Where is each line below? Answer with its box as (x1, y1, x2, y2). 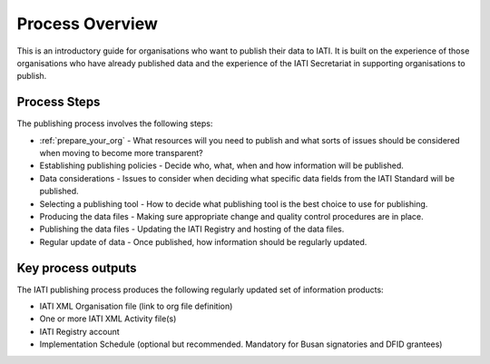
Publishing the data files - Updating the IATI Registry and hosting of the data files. (39, 223, 345, 235)
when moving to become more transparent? (39, 148, 203, 159)
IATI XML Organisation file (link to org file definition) (39, 300, 233, 312)
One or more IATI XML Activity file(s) (39, 313, 177, 324)
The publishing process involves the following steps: (16, 118, 213, 129)
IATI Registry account (39, 326, 120, 337)
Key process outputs (16, 260, 137, 276)
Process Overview (16, 14, 159, 34)
